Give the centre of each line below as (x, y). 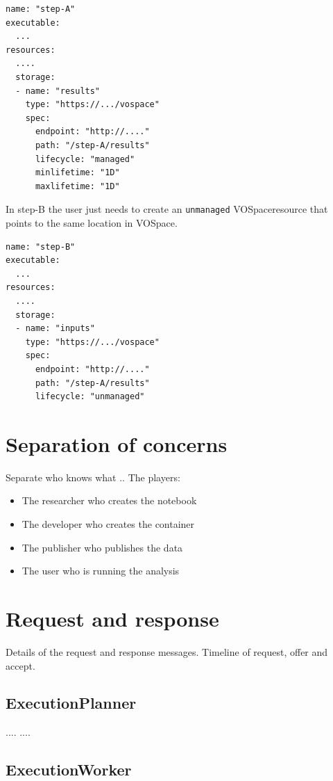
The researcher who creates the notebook (109, 500)
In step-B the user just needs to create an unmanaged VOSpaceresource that (167, 209)
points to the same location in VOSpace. (92, 222)
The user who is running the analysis (101, 571)
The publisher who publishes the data (102, 547)
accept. (20, 665)
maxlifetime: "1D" (77, 186)
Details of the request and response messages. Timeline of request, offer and (167, 651)
